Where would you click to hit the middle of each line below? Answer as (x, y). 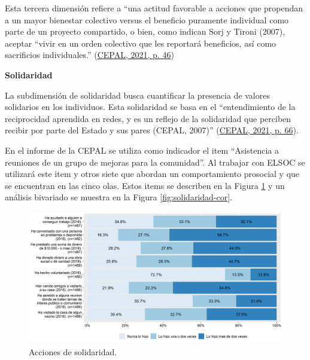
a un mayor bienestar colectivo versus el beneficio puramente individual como (147, 19)
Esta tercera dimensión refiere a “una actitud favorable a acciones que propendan (154, 8)
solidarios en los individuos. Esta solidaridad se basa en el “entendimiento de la (150, 107)
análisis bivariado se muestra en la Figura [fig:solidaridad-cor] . (118, 197)
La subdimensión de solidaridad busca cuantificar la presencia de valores (137, 95)
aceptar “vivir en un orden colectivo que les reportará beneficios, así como (141, 43)
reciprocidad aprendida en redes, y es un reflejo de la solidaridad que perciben (148, 118)
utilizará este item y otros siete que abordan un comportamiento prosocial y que (152, 174)
